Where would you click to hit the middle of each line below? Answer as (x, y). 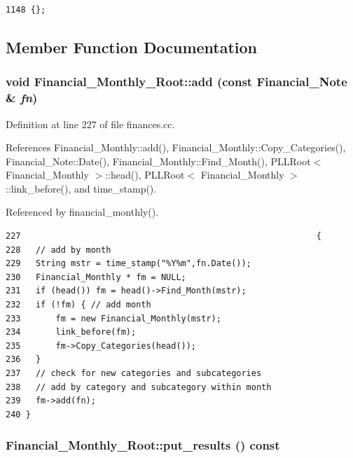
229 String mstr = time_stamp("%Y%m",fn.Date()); (129, 264)
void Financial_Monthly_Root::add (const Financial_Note (176, 82)
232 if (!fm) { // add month (78, 305)
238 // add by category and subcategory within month (139, 387)
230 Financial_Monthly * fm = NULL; (96, 277)
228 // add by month (58, 250)
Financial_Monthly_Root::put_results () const (143, 445)
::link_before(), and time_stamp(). (81, 188)
